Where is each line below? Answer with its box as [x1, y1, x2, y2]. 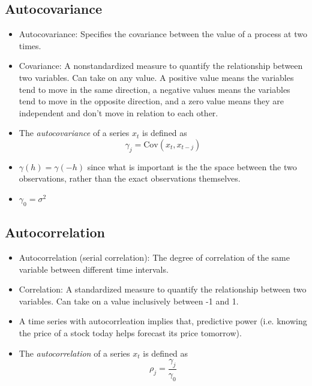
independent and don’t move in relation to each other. [19, 106, 218, 119]
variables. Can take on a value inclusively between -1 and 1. [19, 294, 239, 307]
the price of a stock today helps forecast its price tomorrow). [19, 326, 242, 339]
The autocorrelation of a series [19, 346, 130, 359]
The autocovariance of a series [19, 126, 130, 139]
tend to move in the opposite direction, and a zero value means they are [19, 95, 284, 107]
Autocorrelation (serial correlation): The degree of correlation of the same [19, 251, 290, 263]
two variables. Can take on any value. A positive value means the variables [19, 71, 294, 83]
